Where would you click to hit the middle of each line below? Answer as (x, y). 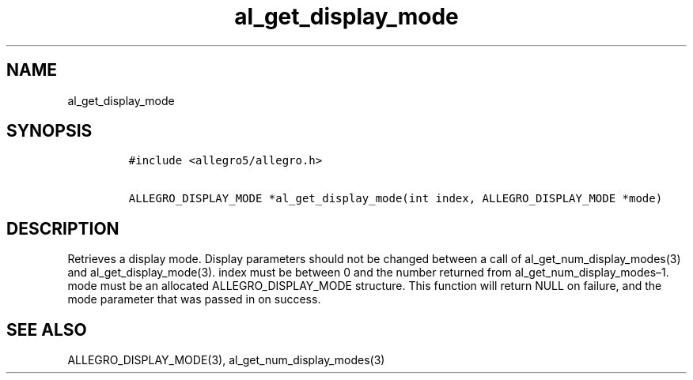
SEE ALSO (47, 329)
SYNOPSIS (49, 131)
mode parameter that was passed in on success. (194, 299)
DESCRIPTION (63, 228)
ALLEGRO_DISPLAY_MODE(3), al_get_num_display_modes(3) (226, 360)
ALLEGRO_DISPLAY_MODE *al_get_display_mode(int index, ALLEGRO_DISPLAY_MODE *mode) (396, 199)
